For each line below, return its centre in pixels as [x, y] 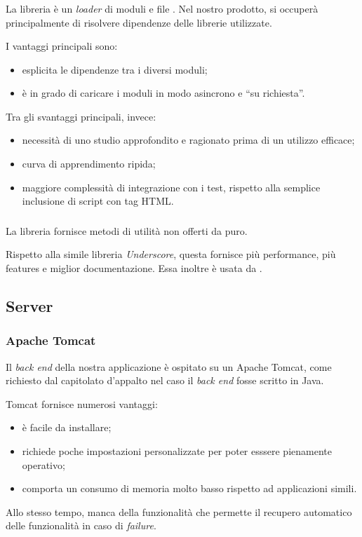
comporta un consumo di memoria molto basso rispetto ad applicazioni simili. [189, 488]
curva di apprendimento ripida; [89, 164]
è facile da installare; [67, 427]
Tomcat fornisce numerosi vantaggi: [82, 403]
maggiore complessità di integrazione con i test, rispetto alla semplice [171, 187]
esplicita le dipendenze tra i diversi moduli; [115, 69]
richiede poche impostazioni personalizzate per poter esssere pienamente [177, 450]
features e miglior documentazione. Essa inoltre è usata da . [134, 267]
